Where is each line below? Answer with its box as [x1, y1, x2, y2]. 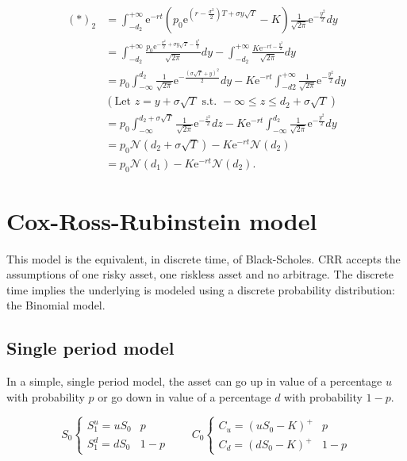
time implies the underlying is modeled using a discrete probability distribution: [6, 281, 395, 298]
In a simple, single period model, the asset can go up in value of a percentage [6, 373, 382, 390]
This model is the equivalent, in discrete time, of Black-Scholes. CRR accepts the [6, 250, 401, 267]
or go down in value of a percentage [98, 388, 271, 405]
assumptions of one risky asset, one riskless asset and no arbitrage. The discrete [6, 266, 394, 282]
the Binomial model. [6, 297, 106, 313]
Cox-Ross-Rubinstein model [6, 204, 317, 236]
